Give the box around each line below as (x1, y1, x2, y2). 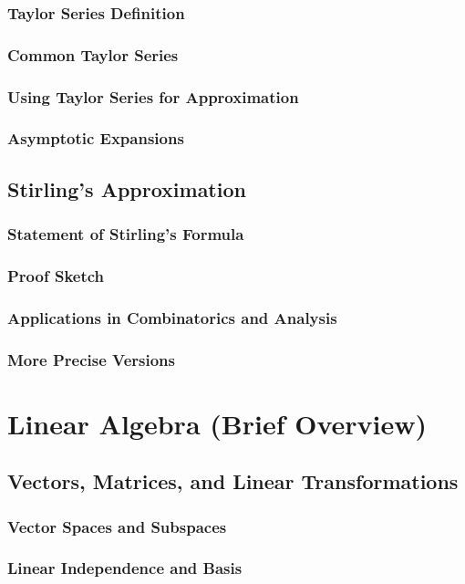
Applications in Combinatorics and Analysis (7, 306, 337, 328)
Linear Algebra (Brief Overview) (7, 404, 427, 442)
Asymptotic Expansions (7, 127, 184, 150)
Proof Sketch (7, 264, 105, 287)
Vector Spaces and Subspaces (7, 515, 227, 537)
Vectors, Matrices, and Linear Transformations (7, 467, 459, 495)
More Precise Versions (7, 348, 175, 370)
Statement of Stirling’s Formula (7, 223, 244, 245)
